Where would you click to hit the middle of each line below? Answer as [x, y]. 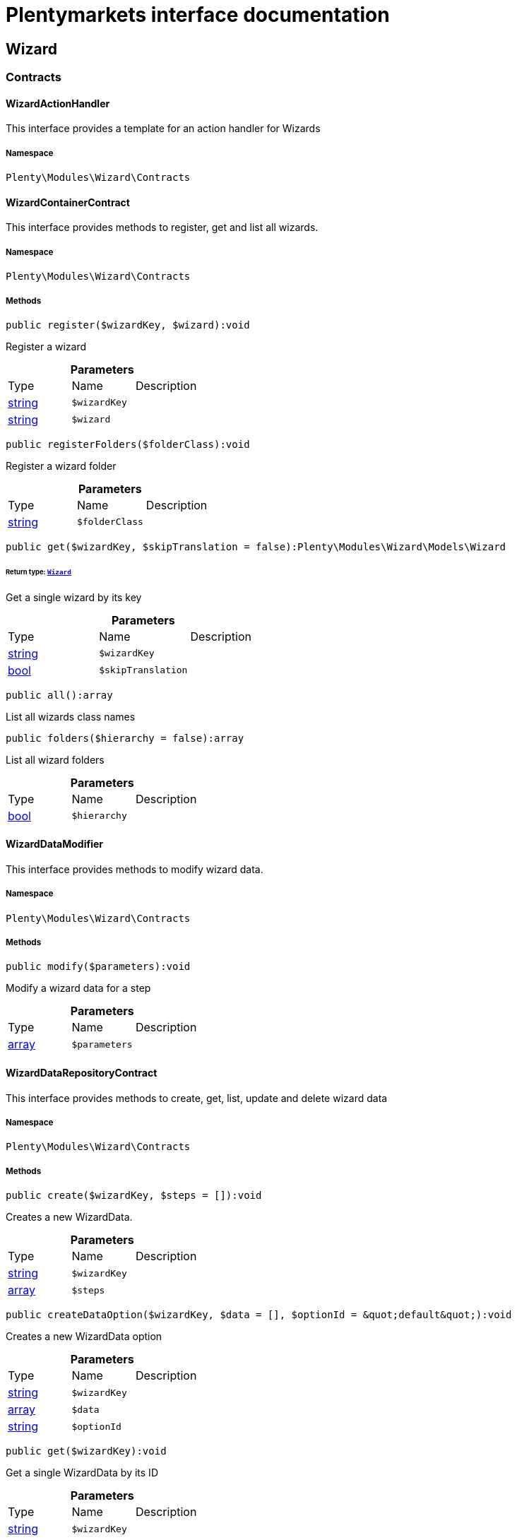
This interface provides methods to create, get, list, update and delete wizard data [197, 1098]
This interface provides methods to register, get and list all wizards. [162, 227]
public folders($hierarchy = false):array [125, 738]
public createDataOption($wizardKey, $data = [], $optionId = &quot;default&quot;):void [259, 1315]
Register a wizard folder [61, 466]
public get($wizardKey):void [86, 1451]
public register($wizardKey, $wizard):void [128, 325]
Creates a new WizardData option [84, 1337]
